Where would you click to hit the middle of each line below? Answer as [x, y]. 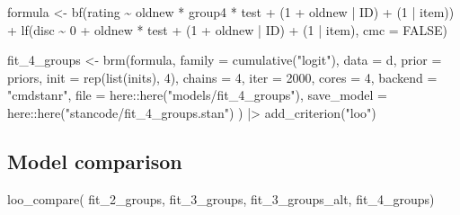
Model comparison [95, 161]
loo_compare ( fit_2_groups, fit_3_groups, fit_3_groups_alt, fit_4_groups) [221, 198]
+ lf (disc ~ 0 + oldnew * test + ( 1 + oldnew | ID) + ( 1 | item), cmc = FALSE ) [227, 29]
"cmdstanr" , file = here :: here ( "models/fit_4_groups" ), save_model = [197, 95]
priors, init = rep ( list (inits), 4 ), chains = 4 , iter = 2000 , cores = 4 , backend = [222, 77]
